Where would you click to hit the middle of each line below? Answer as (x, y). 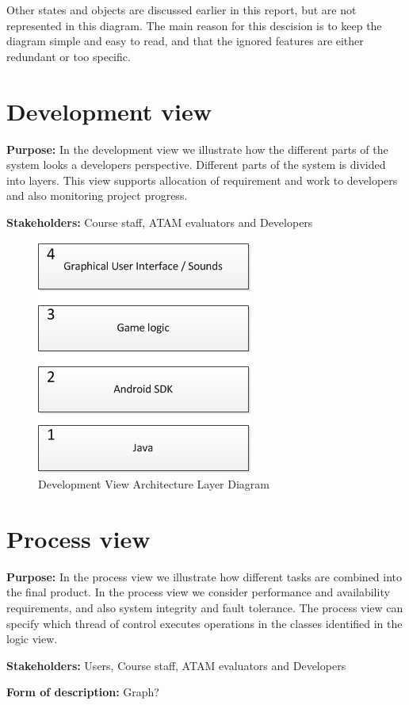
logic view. (32, 639)
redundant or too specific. (69, 56)
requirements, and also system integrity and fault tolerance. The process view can (205, 607)
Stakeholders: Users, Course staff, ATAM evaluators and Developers (176, 665)
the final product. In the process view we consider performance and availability (198, 592)
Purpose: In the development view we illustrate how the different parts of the (197, 149)
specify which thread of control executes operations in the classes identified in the (204, 623)
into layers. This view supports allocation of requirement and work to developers (202, 180)
